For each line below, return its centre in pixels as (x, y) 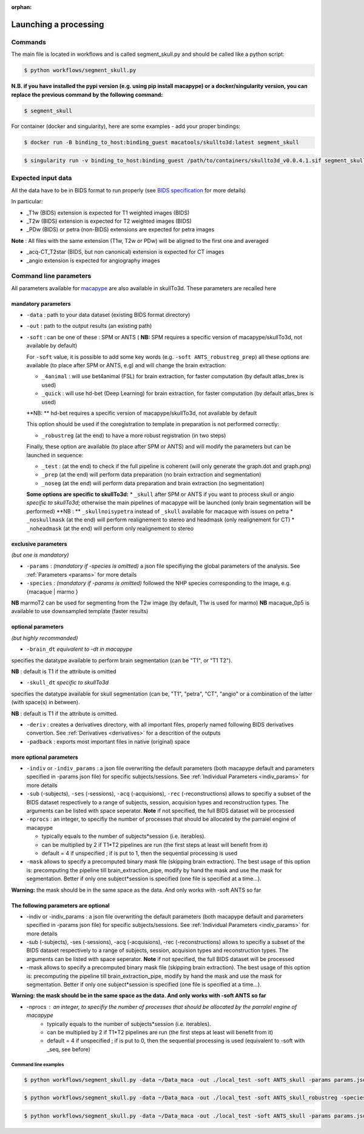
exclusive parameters (39, 544)
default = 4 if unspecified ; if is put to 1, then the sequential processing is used (140, 853)
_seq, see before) (69, 1049)
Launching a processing (58, 24)
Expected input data (42, 178)
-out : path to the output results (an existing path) (89, 326)
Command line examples (38, 1064)
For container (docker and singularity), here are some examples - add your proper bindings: (126, 126)
